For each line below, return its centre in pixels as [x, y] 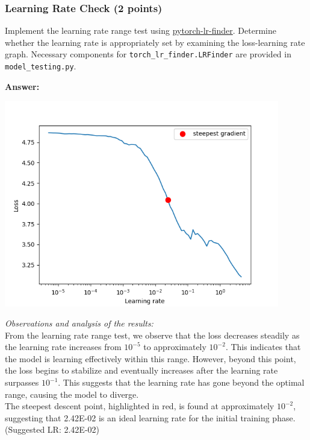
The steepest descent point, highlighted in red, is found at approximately [140, 406]
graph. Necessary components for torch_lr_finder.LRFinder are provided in [148, 54]
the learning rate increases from [63, 347]
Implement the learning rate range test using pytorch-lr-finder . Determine [141, 30]
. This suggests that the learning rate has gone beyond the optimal [181, 382]
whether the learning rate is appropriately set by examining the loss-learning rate [155, 42]
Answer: [22, 86]
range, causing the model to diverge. [72, 394]
